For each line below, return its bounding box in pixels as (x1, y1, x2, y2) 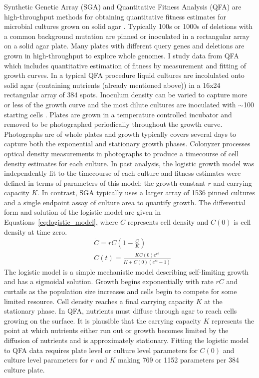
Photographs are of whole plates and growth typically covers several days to (4, 128, 237, 139)
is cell (234, 217, 251, 227)
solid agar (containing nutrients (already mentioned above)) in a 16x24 (4, 79, 221, 90)
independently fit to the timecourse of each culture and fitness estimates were (4, 168, 241, 178)
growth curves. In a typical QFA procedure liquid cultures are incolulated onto (4, 70, 245, 80)
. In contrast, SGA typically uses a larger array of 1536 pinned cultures (37, 187, 255, 198)
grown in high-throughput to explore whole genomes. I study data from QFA (4, 50, 239, 60)
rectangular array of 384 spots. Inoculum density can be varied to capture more (4, 89, 248, 100)
